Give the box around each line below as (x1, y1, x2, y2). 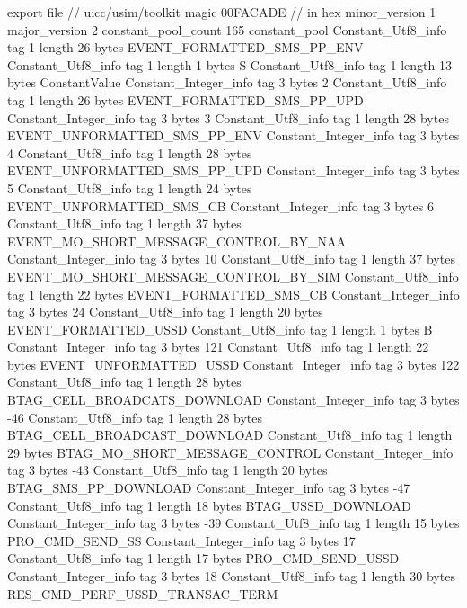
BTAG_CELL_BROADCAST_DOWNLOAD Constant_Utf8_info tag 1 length (7, 425, 453, 444)
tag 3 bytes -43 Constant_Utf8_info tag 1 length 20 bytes (7, 460, 328, 479)
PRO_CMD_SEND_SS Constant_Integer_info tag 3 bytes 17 (7, 531, 356, 550)
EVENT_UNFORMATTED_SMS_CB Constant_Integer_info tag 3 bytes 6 (7, 196, 434, 215)
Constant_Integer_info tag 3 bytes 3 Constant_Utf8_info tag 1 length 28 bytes (7, 108, 449, 127)
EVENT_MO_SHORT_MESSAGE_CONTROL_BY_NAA (7, 231, 346, 250)
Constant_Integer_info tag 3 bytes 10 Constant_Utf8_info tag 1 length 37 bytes (7, 249, 455, 268)
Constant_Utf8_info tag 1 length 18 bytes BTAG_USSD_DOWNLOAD (7, 496, 411, 514)
